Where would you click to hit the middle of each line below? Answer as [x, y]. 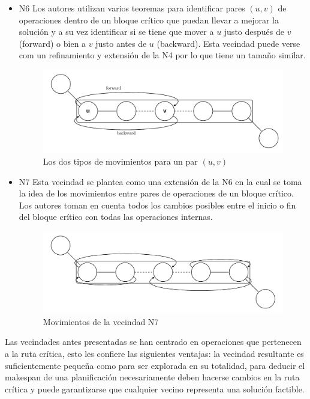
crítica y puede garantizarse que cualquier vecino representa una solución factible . [155, 388]
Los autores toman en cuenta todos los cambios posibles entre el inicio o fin [157, 205]
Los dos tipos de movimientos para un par [120, 161]
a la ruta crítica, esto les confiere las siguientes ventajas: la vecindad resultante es [154, 354]
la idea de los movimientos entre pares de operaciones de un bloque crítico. [156, 193]
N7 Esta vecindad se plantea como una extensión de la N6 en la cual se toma [160, 181]
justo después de [254, 32]
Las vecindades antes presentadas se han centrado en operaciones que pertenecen [153, 342]
